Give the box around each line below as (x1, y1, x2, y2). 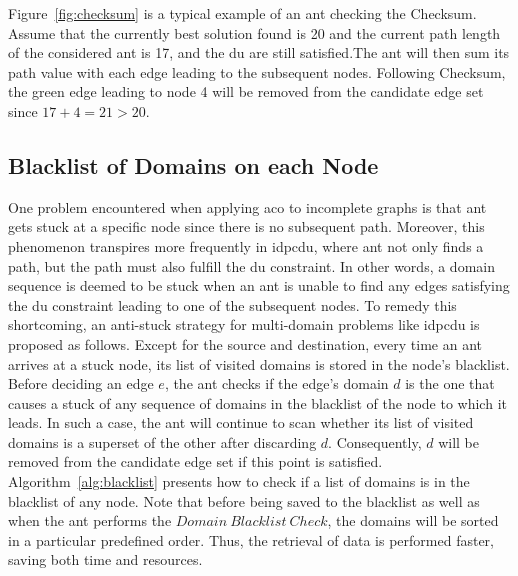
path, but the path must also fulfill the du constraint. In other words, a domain (8, 255, 495, 276)
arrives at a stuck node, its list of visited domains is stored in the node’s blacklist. (8, 353, 510, 374)
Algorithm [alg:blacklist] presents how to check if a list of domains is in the (8, 471, 470, 492)
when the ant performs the (8, 510, 172, 531)
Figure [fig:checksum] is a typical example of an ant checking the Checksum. (8, 3, 477, 23)
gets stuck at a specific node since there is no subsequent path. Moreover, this (8, 216, 485, 237)
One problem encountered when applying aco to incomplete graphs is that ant (8, 196, 487, 217)
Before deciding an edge (8, 373, 154, 394)
